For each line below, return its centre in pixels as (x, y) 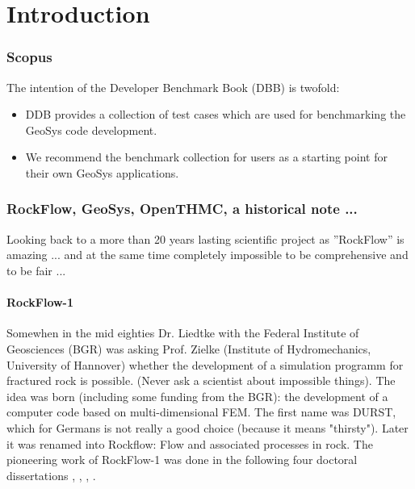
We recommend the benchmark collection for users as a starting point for (206, 157)
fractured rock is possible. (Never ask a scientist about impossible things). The (201, 380)
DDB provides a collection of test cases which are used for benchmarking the (216, 114)
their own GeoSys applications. (102, 172)
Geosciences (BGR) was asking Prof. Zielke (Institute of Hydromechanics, (189, 348)
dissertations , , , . (51, 475)
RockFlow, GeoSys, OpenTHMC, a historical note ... (182, 209)
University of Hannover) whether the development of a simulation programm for (205, 364)
